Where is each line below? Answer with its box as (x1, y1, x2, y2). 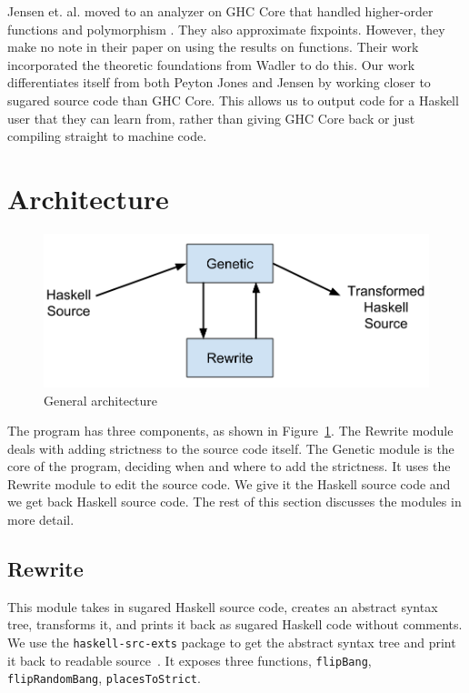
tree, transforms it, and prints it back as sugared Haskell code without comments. (7, 615, 463, 634)
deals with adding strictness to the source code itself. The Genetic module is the (7, 438, 454, 457)
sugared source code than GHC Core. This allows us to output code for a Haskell (7, 90, 459, 109)
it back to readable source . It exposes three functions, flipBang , (7, 650, 372, 669)
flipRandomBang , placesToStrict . (7, 668, 201, 688)
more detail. (7, 510, 75, 529)
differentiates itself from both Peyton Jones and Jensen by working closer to (7, 73, 431, 92)
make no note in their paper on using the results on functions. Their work (7, 37, 419, 56)
